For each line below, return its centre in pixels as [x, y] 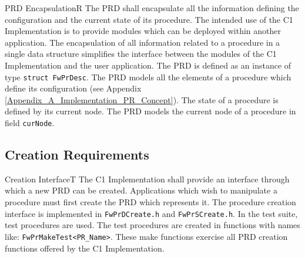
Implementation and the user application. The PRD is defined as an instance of [148, 65]
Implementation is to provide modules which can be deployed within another [143, 31]
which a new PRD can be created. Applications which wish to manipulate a [141, 190]
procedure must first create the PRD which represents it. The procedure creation [150, 202]
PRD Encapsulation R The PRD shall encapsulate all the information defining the [152, 8]
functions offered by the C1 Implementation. [85, 248]
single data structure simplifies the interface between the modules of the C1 [141, 54]
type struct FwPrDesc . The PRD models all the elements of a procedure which [148, 77]
